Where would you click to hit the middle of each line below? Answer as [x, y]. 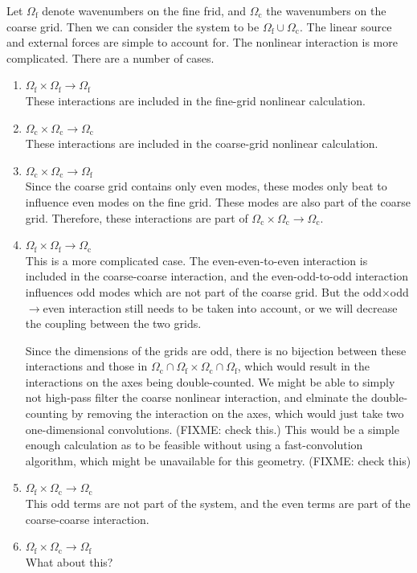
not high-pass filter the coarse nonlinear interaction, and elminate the [196, 397]
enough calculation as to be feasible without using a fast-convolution [194, 445]
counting [47, 413]
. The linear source [345, 26]
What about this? [69, 561]
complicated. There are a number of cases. [110, 57]
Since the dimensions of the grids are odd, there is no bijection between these [216, 350]
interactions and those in [86, 366]
